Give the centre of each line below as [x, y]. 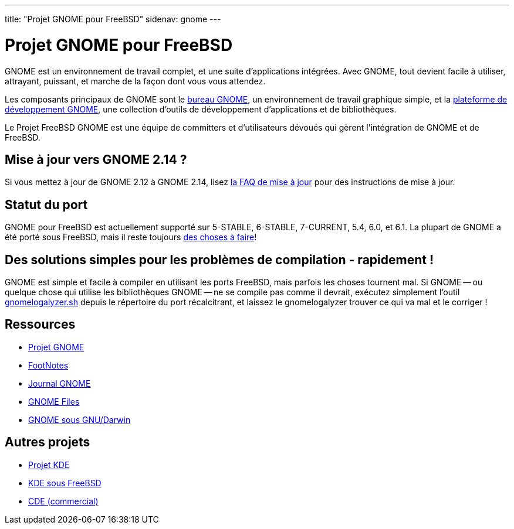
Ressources [40, 325]
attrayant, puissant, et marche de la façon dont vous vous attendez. [135, 81]
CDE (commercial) [63, 501]
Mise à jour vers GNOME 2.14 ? [96, 159]
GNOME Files [54, 401]
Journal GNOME [60, 383]
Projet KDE [49, 465]
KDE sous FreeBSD [65, 483]
